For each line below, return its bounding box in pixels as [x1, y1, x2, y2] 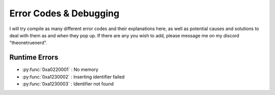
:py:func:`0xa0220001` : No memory [22, 66, 99, 73]
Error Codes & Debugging [9, 8, 120, 19]
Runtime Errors [9, 53, 59, 62]
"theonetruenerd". [9, 40, 48, 46]
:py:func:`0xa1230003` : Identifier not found [22, 81, 114, 87]
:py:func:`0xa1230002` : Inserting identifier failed [22, 74, 125, 80]
